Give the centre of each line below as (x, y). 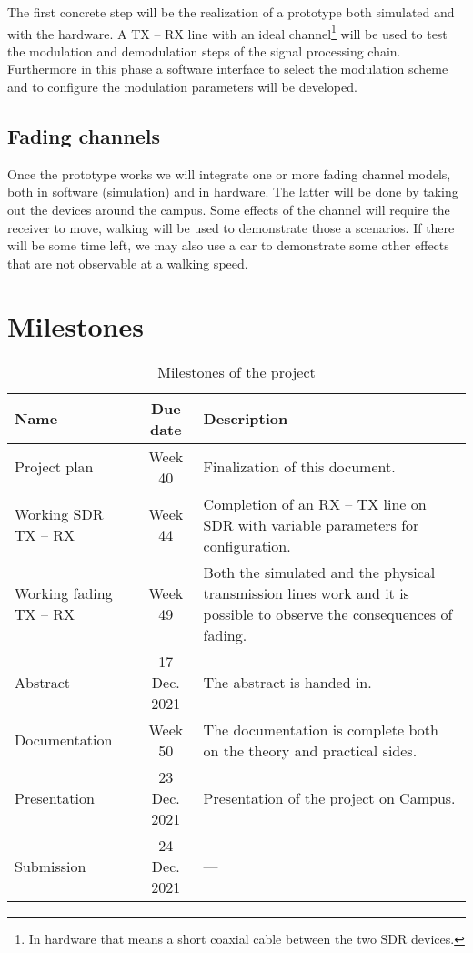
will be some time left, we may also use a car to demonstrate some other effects (228, 245)
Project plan (54, 467)
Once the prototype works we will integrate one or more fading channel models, (229, 173)
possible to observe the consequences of (328, 613)
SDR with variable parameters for (311, 524)
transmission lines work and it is (306, 593)
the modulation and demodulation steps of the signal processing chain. (204, 51)
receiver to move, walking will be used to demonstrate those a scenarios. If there (231, 227)
